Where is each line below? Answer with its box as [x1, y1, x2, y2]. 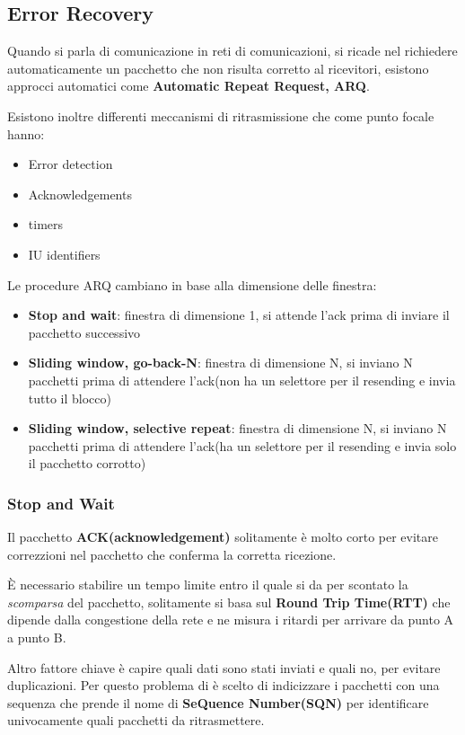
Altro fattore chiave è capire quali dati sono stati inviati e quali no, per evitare [7, 658, 441, 677]
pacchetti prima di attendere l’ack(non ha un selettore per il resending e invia [28, 370, 456, 389]
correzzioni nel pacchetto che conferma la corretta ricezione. [7, 545, 337, 563]
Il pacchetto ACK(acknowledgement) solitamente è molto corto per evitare [7, 527, 439, 546]
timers [28, 215, 64, 234]
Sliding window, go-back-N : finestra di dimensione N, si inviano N [28, 353, 413, 372]
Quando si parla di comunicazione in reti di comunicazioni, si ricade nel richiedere [7, 41, 458, 60]
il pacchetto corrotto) [28, 454, 146, 473]
